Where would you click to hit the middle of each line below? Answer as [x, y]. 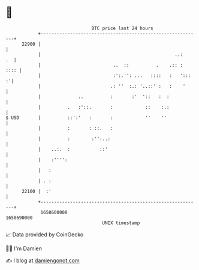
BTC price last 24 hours [122, 28]
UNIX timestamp [121, 223]
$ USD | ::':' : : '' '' [86, 118]
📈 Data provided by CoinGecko [45, 235]
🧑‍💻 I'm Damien [24, 248]
